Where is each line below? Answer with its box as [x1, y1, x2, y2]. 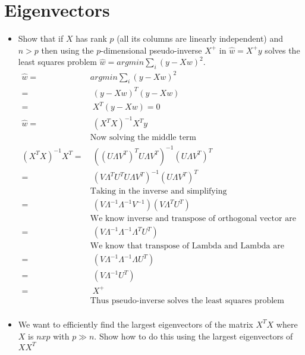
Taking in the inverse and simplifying [90, 187, 227, 196]
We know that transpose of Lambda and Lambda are [90, 242, 284, 251]
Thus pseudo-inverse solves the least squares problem [90, 296, 284, 305]
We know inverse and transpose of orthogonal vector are [90, 214, 296, 223]
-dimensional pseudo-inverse [100, 43, 202, 56]
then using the [41, 43, 94, 56]
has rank [76, 32, 107, 45]
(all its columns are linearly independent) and [117, 32, 284, 45]
